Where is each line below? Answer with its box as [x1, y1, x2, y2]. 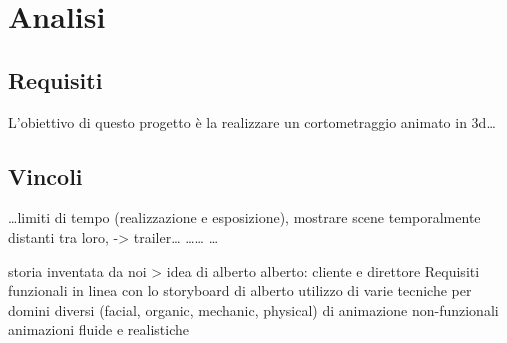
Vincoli [8, 160, 83, 191]
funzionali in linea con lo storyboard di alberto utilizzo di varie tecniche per [8, 280, 472, 301]
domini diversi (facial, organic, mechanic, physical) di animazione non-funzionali [8, 299, 499, 320]
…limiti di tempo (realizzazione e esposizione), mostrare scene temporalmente [8, 207, 481, 228]
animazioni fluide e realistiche [8, 319, 189, 340]
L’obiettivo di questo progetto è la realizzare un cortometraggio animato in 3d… [8, 111, 496, 132]
